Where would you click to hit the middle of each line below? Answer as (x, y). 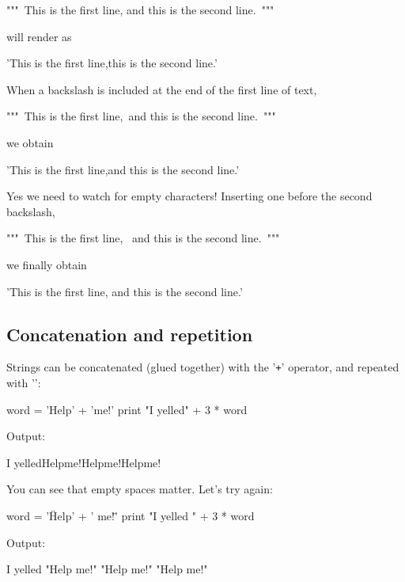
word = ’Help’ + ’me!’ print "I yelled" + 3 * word (127, 409)
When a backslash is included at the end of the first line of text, (162, 89)
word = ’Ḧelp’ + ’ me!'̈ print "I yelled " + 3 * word (131, 515)
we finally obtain (47, 264)
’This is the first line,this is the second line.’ (112, 63)
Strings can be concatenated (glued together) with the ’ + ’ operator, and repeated (203, 367)
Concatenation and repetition (130, 334)
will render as (39, 36)
